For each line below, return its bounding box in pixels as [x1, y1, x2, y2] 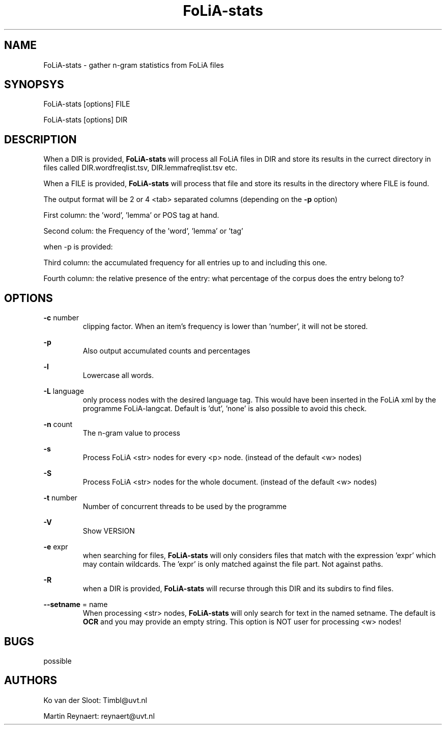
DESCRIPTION [4, 133, 77, 146]
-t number [43, 493, 77, 502]
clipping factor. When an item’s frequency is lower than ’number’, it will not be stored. [82, 322, 368, 331]
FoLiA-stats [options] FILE [43, 99, 130, 109]
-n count [43, 420, 73, 429]
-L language [43, 387, 84, 396]
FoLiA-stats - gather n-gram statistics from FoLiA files [43, 60, 224, 69]
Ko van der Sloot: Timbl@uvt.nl [43, 695, 147, 705]
